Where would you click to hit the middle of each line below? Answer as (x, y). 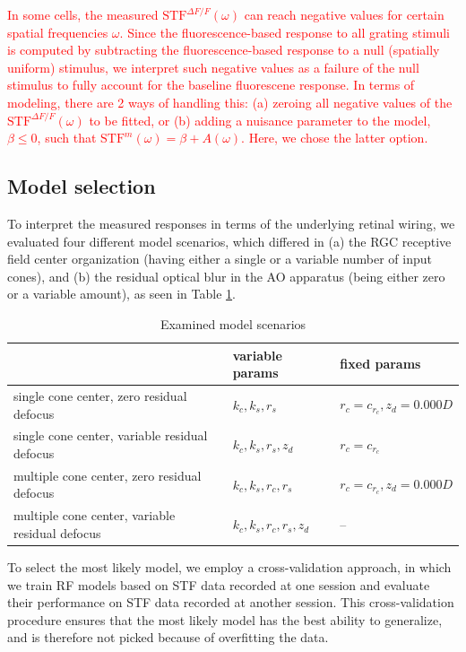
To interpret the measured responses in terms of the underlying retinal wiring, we (231, 223)
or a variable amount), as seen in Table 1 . (121, 294)
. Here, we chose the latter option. (335, 138)
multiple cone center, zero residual (108, 475)
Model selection (82, 186)
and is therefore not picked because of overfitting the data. (168, 637)
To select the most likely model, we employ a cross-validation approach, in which (229, 566)
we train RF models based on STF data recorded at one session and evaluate (219, 584)
